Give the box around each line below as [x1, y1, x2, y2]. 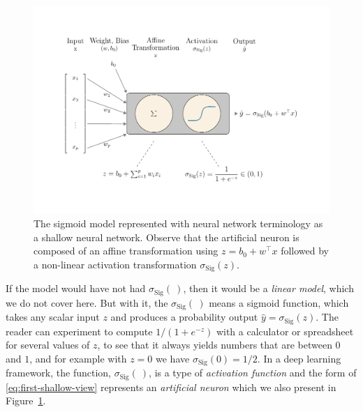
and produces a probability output [110, 310, 258, 324]
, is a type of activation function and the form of [149, 365, 357, 380]
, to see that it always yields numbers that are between [97, 337, 332, 352]
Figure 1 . [6, 393, 46, 408]
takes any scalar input [6, 310, 100, 324]
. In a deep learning [257, 351, 341, 365]
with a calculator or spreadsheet [216, 323, 354, 338]
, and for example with [29, 351, 127, 365]
